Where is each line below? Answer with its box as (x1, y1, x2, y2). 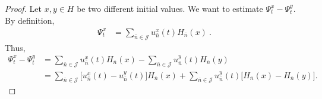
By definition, (5, 14, 55, 26)
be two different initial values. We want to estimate (77, 2, 263, 14)
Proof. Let (5, 2, 42, 14)
